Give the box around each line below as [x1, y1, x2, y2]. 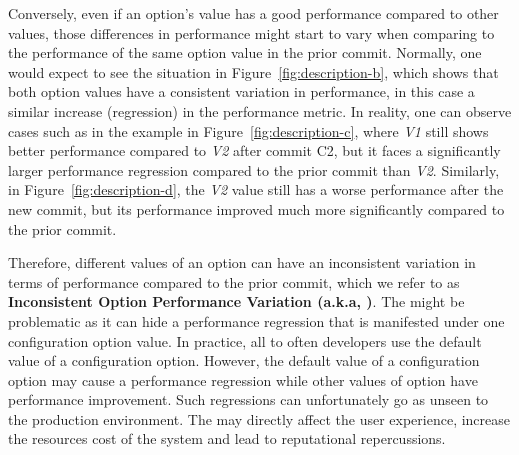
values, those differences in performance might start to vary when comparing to [8, 22, 495, 43]
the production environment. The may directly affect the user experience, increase [8, 408, 511, 429]
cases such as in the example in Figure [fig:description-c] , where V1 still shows [8, 120, 489, 141]
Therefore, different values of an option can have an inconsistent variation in [8, 252, 476, 273]
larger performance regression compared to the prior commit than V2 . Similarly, [8, 159, 500, 180]
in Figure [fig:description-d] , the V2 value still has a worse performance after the [8, 179, 504, 200]
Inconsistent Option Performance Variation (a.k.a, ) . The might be [8, 291, 465, 312]
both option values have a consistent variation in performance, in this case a [8, 81, 475, 102]
